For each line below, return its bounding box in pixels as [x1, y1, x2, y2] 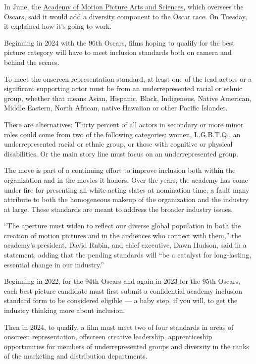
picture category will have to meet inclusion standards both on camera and [4, 47, 232, 57]
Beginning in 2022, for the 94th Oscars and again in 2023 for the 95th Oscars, [4, 276, 241, 286]
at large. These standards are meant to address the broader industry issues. [4, 204, 233, 214]
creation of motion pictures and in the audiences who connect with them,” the [4, 230, 242, 240]
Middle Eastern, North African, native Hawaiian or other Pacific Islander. [4, 103, 228, 113]
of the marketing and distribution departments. [4, 351, 148, 361]
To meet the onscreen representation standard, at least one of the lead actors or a [4, 73, 252, 84]
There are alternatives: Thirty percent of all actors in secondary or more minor [4, 119, 244, 129]
